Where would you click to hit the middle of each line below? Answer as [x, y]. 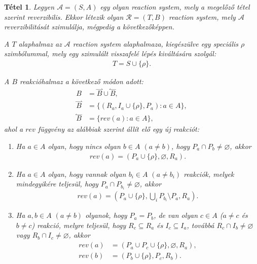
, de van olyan [176, 215]
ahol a [14, 129]
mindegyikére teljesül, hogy [57, 184]
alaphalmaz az [40, 43]
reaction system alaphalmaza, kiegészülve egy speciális [156, 43]
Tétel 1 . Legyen [29, 7]
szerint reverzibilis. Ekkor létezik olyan [64, 16]
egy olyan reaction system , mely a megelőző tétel [175, 7]
